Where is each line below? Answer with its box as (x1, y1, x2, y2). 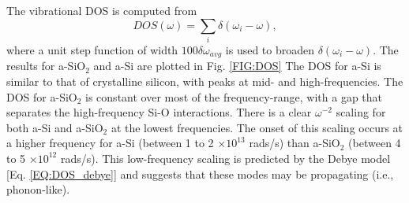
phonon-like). (6, 181, 70, 197)
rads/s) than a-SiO (249, 135, 340, 151)
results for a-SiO (6, 57, 86, 74)
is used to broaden (225, 41, 315, 57)
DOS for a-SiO (6, 88, 77, 105)
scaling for (336, 104, 386, 120)
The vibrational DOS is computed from (6, 2, 197, 18)
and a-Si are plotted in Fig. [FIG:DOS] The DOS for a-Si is (93, 57, 381, 74)
